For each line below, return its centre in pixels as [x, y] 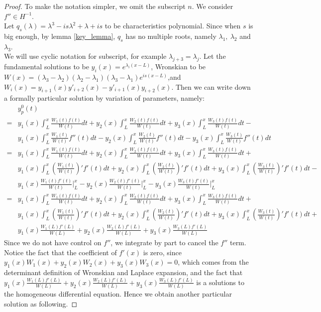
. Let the [213, 56]
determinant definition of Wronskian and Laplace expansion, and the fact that [123, 272]
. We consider [213, 6]
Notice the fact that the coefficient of [60, 252]
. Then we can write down [211, 86]
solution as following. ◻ [41, 303]
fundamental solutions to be [47, 67]
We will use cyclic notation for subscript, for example [85, 56]
